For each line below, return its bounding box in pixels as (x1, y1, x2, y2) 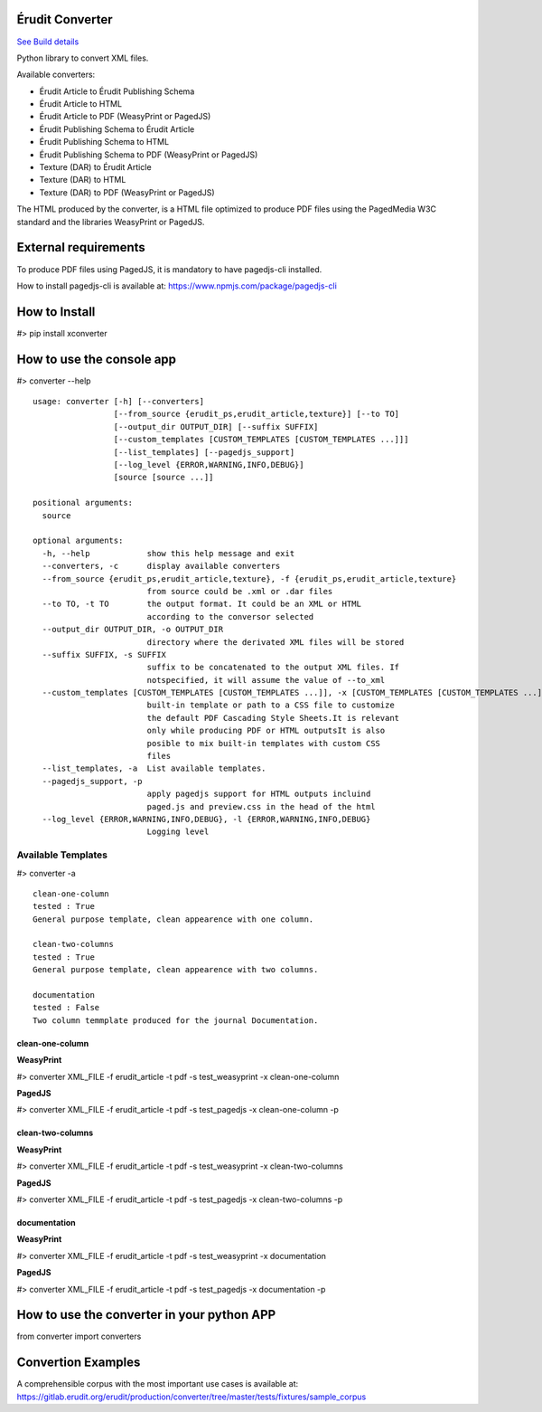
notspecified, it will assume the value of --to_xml (146, 675, 386, 685)
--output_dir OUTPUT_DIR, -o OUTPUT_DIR (42, 624, 224, 635)
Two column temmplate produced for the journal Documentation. (33, 1015, 319, 1026)
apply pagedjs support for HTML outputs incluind (146, 789, 371, 800)
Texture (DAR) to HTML (39, 175, 126, 185)
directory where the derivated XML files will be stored (146, 637, 405, 647)
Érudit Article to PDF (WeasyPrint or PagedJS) (39, 111, 211, 122)
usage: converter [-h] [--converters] (33, 396, 205, 407)
